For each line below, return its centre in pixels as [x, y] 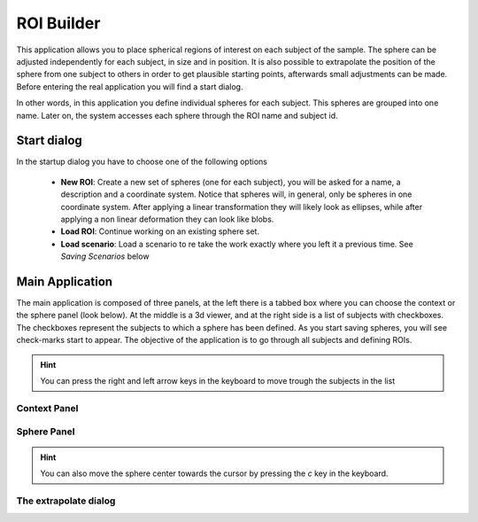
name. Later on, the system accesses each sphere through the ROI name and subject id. [177, 115]
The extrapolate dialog [66, 501]
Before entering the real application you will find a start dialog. [130, 86]
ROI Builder [58, 23]
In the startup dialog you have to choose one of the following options [142, 162]
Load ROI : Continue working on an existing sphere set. [160, 231]
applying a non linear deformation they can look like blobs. [167, 219]
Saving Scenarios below [105, 256]
